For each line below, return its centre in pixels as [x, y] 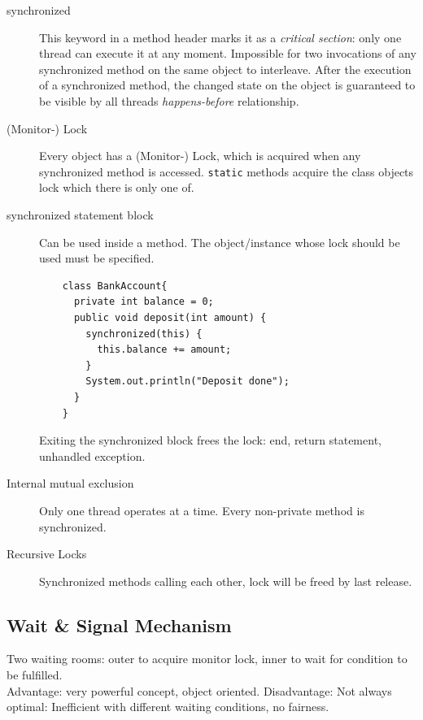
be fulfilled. [35, 675]
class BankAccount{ [115, 286]
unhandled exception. [92, 455]
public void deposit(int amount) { [170, 317]
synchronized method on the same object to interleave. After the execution [225, 69]
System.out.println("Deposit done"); [188, 382]
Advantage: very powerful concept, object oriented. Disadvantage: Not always [199, 690]
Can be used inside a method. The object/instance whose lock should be [220, 242]
